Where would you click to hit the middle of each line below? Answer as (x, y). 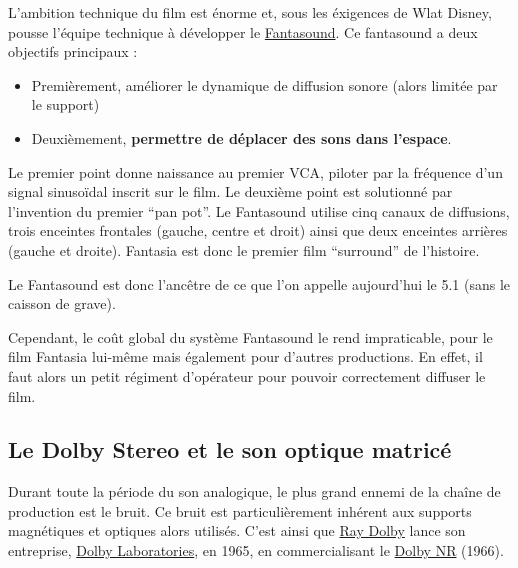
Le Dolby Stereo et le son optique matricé (230, 449)
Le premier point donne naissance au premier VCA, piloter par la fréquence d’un (255, 171)
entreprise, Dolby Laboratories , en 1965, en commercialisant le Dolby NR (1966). (256, 550)
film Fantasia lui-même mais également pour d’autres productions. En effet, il (245, 356)
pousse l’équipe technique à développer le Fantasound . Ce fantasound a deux (243, 31)
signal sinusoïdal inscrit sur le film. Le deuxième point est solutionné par (230, 191)
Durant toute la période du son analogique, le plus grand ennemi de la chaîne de (254, 491)
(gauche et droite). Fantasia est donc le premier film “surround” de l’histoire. (244, 249)
